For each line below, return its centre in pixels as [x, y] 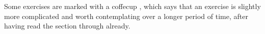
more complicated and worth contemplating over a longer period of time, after [126, 16]
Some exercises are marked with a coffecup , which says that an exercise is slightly [132, 6]
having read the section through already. [67, 26]
